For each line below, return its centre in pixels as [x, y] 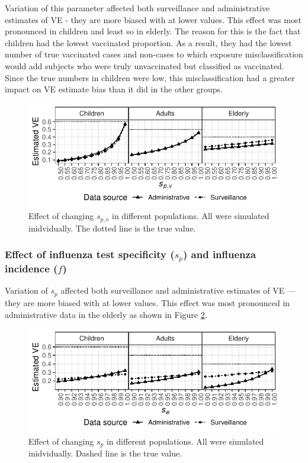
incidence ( [31, 269]
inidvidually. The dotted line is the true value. [112, 228]
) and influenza [219, 254]
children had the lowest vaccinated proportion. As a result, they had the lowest [148, 42]
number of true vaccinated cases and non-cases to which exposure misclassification [154, 54]
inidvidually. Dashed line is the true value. [105, 453]
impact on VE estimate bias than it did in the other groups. [114, 89]
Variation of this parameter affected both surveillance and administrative [137, 8]
